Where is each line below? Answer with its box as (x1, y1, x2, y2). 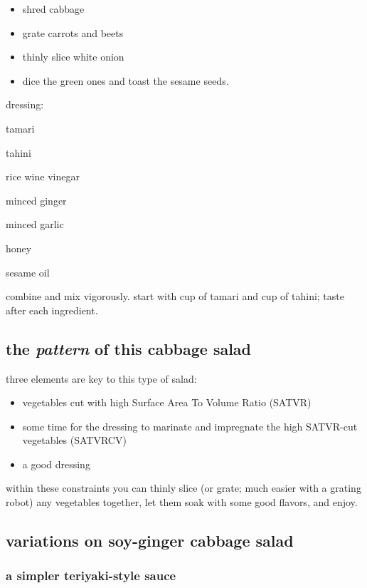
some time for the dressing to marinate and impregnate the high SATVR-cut (22, 418, 358, 433)
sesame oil (6, 264, 50, 279)
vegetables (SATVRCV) (22, 433, 127, 448)
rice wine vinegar (6, 169, 80, 184)
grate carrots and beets (22, 25, 124, 40)
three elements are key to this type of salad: (6, 371, 197, 386)
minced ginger (6, 192, 67, 207)
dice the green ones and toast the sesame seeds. (22, 73, 229, 88)
